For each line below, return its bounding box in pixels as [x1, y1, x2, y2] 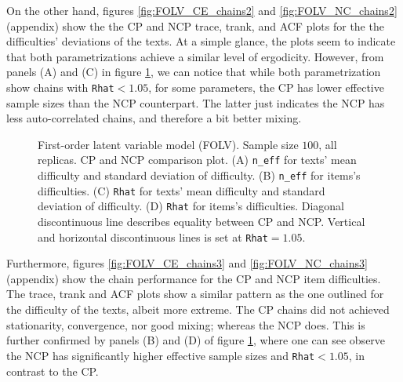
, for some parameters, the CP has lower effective [148, 78, 384, 95]
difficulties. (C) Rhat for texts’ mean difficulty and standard [38, 182, 325, 198]
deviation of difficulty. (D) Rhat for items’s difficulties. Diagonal [38, 198, 344, 214]
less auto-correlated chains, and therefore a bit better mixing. [6, 110, 302, 126]
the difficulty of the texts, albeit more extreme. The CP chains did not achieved [6, 301, 390, 318]
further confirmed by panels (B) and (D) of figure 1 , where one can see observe [6, 332, 386, 348]
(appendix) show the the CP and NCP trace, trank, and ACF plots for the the [6, 17, 384, 34]
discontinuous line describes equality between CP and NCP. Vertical [38, 213, 365, 230]
